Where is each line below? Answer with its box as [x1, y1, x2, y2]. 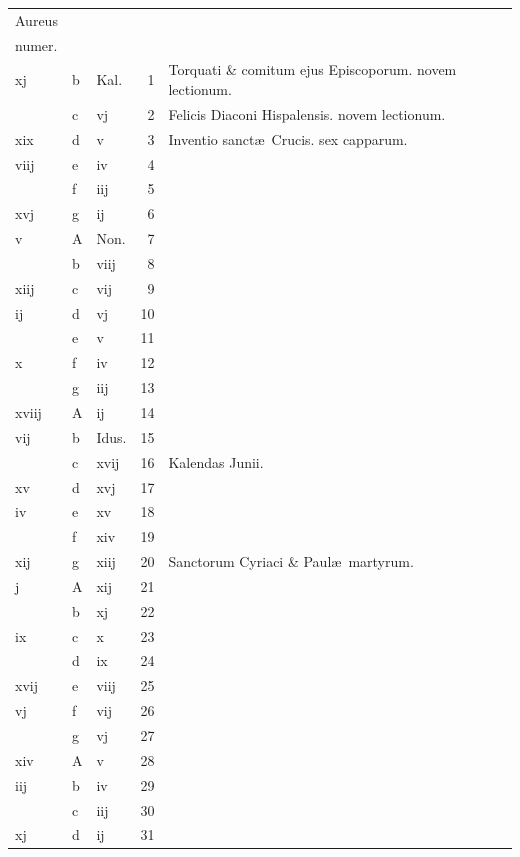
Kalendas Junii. [168, 451, 264, 472]
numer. [15, 34, 58, 55]
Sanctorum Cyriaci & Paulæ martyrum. [168, 551, 414, 572]
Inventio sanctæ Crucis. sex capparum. [168, 128, 408, 149]
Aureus [15, 9, 58, 30]
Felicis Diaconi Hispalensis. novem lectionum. [168, 103, 446, 124]
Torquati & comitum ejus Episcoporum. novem [168, 59, 457, 80]
